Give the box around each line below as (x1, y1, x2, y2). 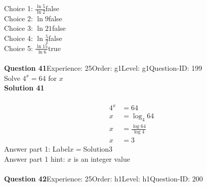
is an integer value (73, 153, 131, 164)
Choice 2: (4, 13, 33, 23)
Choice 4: (4, 33, 33, 43)
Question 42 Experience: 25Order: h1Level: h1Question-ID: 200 (4, 173, 203, 183)
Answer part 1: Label (4, 144, 70, 154)
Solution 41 (4, 82, 45, 93)
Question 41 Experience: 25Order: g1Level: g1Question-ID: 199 (4, 63, 202, 73)
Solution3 (83, 144, 113, 154)
